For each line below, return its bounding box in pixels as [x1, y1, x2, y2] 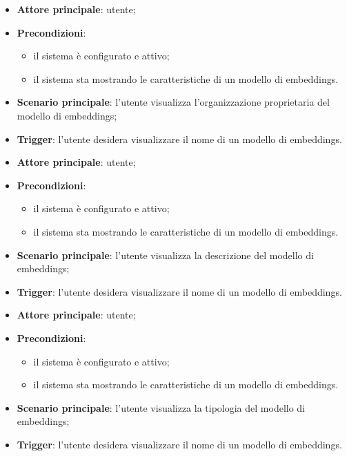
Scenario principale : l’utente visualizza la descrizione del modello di [17, 247, 314, 262]
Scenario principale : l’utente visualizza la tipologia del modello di [17, 400, 306, 415]
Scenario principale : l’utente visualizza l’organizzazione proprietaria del [17, 95, 330, 109]
